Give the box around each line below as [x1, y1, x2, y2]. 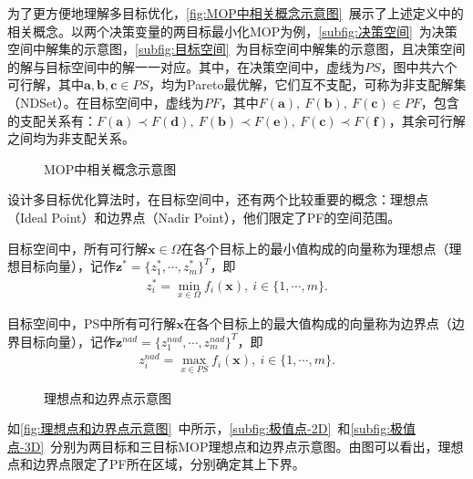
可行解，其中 [7, 75, 84, 94]
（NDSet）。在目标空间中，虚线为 [7, 92, 204, 111]
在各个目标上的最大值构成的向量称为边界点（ [183, 314, 452, 333]
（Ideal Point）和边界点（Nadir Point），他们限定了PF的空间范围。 [7, 207, 401, 226]
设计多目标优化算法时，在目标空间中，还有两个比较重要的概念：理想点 [7, 190, 428, 209]
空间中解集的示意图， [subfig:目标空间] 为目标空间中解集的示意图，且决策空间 [7, 39, 466, 58]
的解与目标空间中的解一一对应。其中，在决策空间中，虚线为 [7, 57, 365, 76]
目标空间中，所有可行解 [7, 238, 148, 257]
